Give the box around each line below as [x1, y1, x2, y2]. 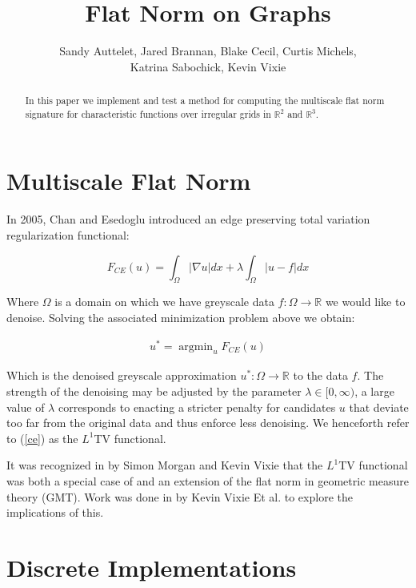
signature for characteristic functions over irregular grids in [25, 107, 271, 120]
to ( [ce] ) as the [6, 429, 78, 446]
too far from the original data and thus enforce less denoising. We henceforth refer [6, 414, 410, 431]
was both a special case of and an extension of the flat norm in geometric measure [6, 473, 409, 489]
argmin [178, 340, 214, 352]
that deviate [349, 398, 409, 415]
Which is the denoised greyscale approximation [6, 367, 237, 384]
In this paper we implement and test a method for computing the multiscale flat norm [25, 94, 385, 107]
